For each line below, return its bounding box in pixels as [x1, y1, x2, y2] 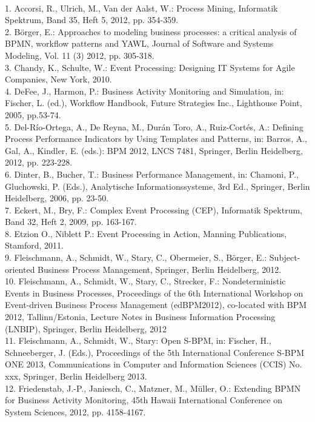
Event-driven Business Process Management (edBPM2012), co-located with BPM [5, 298, 307, 311]
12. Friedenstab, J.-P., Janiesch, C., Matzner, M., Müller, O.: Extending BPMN [5, 381, 301, 394]
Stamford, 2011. [5, 239, 64, 252]
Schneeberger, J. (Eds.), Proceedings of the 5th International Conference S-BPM [5, 346, 305, 358]
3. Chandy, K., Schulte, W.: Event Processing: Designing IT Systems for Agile [5, 61, 295, 73]
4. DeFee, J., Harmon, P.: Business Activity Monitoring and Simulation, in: [5, 84, 284, 97]
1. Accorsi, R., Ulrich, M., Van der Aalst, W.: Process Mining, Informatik [5, 1, 278, 14]
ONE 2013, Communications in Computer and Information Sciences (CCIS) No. [5, 358, 302, 370]
